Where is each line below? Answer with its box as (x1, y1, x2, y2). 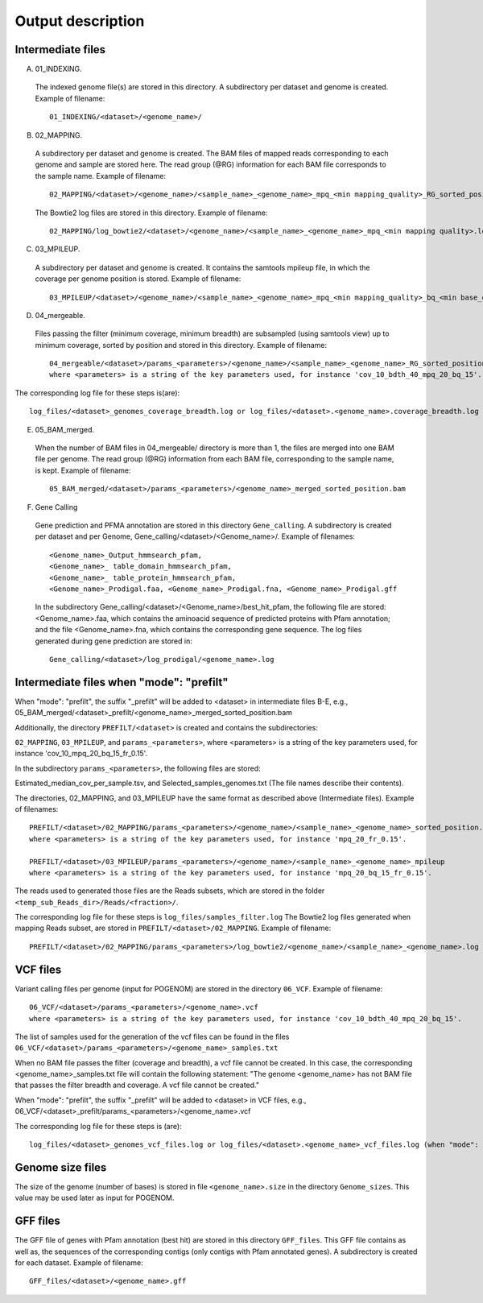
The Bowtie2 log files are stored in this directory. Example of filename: (35, 208, 268, 217)
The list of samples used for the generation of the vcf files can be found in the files (14, 1032, 290, 1041)
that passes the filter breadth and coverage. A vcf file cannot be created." (14, 1080, 260, 1090)
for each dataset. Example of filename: (14, 1258, 144, 1268)
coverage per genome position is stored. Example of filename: (35, 274, 242, 283)
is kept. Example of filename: (35, 465, 131, 475)
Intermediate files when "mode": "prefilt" (14, 675, 229, 689)
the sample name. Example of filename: (35, 171, 167, 180)
